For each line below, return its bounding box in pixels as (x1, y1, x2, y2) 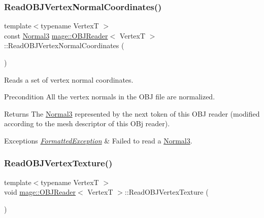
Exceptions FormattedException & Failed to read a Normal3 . (4, 135, 192, 146)
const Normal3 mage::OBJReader (4, 30, 108, 41)
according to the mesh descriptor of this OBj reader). (4, 118, 170, 129)
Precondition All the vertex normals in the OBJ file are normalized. (4, 91, 215, 102)
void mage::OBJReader (4, 187, 76, 197)
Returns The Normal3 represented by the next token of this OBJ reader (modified (4, 108, 260, 119)
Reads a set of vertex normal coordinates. (4, 74, 134, 85)
